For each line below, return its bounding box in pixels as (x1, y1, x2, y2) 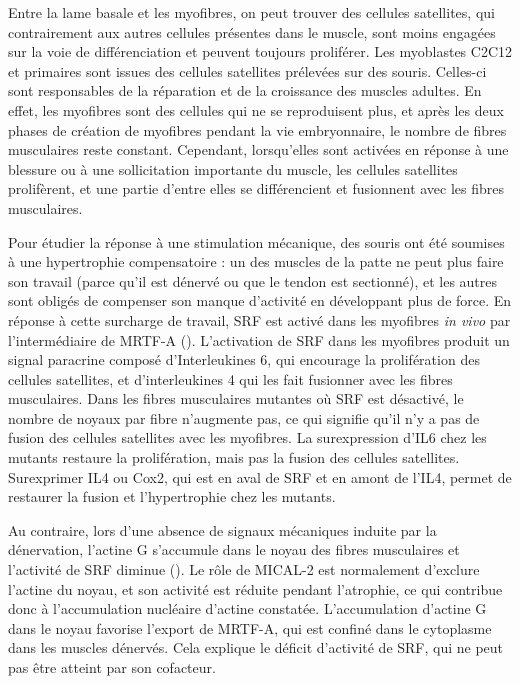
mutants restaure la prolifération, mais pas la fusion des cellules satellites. (8, 447, 460, 468)
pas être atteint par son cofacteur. (8, 657, 216, 677)
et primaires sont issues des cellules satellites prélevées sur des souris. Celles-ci (8, 60, 487, 81)
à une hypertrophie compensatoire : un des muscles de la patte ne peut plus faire (8, 251, 504, 272)
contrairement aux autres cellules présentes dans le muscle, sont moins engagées (8, 21, 496, 42)
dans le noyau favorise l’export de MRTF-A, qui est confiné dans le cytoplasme (8, 617, 492, 638)
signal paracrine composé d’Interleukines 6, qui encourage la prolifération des (8, 349, 480, 370)
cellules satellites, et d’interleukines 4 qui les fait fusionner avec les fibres (8, 368, 453, 389)
